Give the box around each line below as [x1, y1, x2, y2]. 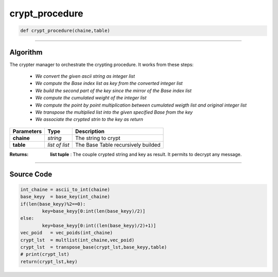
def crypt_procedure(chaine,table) [20, 28, 110, 33]
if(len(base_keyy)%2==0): [20, 201, 86, 207]
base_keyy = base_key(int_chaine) [20, 194, 110, 200]
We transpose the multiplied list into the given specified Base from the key [35, 109, 193, 115]
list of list [47, 141, 69, 148]
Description [75, 128, 105, 135]
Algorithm [9, 48, 43, 57]
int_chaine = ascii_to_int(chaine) [20, 186, 110, 193]
